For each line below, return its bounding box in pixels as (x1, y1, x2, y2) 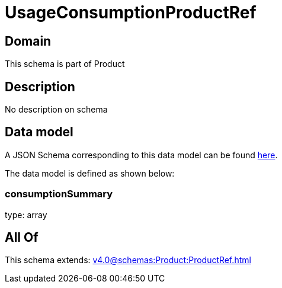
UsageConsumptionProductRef (5, 2, 257, 23)
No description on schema (5, 104, 108, 115)
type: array (5, 209, 47, 220)
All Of (5, 230, 39, 245)
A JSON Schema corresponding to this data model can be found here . (5, 149, 278, 160)
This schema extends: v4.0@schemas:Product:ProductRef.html (5, 255, 251, 265)
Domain (5, 33, 52, 49)
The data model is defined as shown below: (5, 168, 175, 178)
